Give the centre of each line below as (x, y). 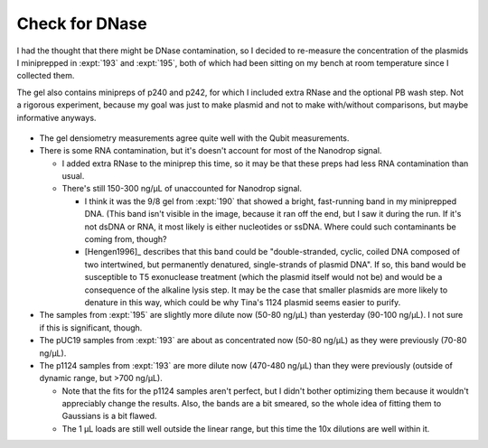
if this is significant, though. (91, 327)
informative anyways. (56, 117)
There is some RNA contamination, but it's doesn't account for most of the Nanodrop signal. (211, 151)
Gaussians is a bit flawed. (109, 416)
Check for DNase (82, 23)
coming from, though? (126, 239)
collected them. (46, 76)
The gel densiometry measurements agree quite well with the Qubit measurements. (194, 138)
